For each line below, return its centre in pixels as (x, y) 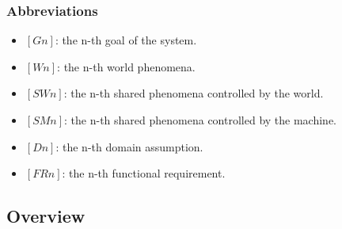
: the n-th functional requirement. (144, 173)
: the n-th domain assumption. (129, 146)
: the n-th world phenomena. (126, 66)
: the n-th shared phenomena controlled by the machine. (200, 120)
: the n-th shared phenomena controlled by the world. (194, 93)
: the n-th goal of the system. (126, 40)
